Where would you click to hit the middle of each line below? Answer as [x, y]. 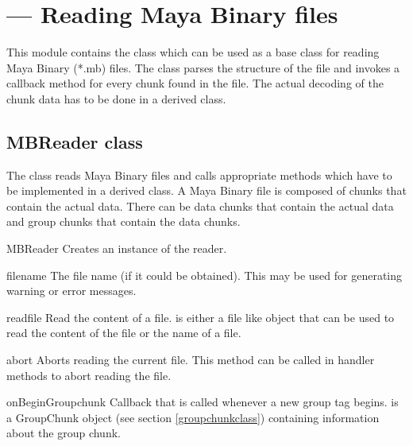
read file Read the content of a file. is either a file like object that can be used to [201, 317]
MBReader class [75, 141]
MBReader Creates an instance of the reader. [117, 248]
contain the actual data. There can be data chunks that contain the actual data [200, 206]
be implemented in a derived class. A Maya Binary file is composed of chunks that [206, 190]
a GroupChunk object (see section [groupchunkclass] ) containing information [193, 417]
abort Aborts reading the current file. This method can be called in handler [191, 360]
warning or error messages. [71, 291]
